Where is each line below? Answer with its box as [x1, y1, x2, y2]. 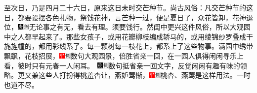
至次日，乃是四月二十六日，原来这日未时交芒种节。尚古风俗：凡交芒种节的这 [4, 2, 253, 12]
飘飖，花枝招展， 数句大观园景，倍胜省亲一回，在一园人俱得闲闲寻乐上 [4, 50, 244, 61]
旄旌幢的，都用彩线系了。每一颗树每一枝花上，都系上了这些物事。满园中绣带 [4, 41, 253, 51]
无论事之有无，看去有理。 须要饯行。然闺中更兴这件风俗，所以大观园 [29, 22, 251, 32]
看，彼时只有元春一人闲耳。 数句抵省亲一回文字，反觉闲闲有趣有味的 [4, 60, 240, 70]
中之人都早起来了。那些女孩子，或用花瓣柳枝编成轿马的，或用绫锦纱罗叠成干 [4, 31, 253, 41]
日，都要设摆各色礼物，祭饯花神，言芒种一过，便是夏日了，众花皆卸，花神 [4, 12, 246, 22]
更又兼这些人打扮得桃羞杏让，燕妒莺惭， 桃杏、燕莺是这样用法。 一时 [18, 70, 251, 80]
